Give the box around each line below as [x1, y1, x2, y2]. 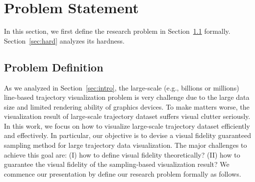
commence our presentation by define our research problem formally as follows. [4, 168, 241, 179]
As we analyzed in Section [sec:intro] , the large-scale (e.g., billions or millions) [4, 82, 239, 92]
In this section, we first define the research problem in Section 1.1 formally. [4, 26, 230, 36]
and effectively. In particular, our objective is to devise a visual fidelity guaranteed [4, 130, 252, 140]
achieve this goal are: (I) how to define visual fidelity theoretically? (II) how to [4, 149, 240, 159]
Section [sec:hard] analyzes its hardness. [4, 35, 125, 45]
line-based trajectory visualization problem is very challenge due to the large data [4, 92, 250, 102]
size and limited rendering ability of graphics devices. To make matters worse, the [4, 101, 250, 112]
